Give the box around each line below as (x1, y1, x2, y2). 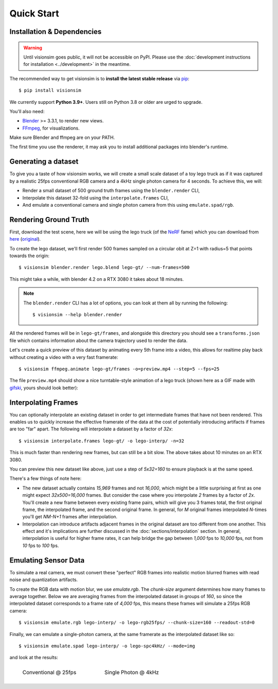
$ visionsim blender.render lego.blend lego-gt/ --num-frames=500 (19, 265, 190, 270)
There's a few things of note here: (9, 476, 82, 482)
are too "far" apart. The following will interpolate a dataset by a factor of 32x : (9, 426, 173, 432)
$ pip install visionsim (19, 87, 81, 94)
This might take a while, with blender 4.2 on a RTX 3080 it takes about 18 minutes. (9, 276, 184, 282)
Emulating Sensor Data (9, 556, 85, 565)
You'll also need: (9, 108, 45, 114)
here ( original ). (9, 236, 41, 242)
